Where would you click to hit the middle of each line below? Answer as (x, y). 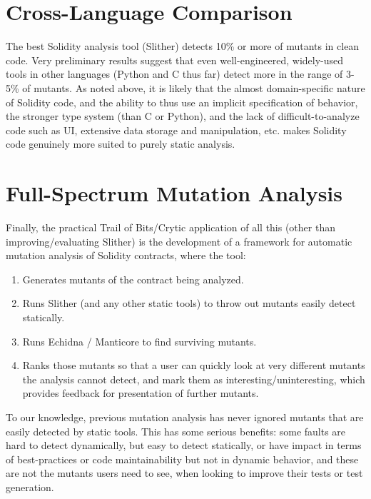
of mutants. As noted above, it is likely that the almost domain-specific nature (194, 87)
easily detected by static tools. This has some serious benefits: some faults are (176, 431)
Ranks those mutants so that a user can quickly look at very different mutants (194, 365)
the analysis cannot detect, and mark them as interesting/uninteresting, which (194, 379)
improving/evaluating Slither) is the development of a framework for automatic (179, 241)
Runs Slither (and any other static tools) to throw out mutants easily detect (189, 303)
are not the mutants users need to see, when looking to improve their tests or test (184, 473)
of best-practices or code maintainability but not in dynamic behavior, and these (182, 459)
